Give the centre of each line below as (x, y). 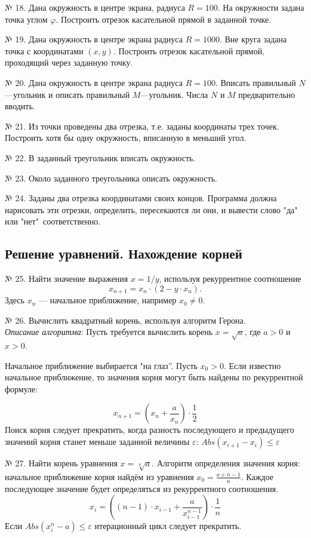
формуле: (21, 388)
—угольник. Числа (174, 94)
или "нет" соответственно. (53, 221)
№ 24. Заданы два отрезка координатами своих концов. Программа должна (141, 198)
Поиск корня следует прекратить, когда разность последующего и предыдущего (150, 430)
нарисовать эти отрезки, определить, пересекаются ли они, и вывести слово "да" (151, 209)
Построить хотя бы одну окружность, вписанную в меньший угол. (126, 138)
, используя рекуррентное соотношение (230, 279)
